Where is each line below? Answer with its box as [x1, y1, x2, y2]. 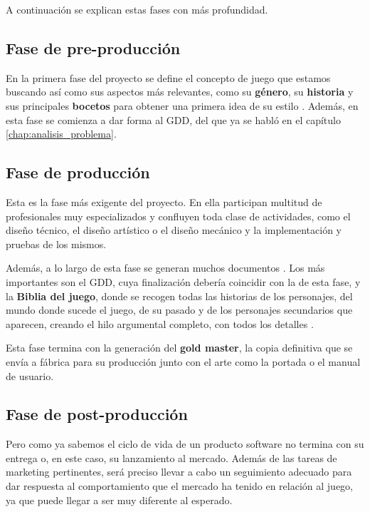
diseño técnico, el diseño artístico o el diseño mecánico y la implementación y [6, 222, 342, 237]
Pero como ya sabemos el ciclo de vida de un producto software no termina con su [6, 436, 364, 451]
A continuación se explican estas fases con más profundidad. [6, 2, 268, 16]
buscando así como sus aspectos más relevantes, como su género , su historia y [6, 84, 354, 99]
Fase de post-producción [6, 403, 188, 425]
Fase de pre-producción [6, 36, 181, 58]
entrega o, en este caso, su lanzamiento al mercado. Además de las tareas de [6, 450, 337, 465]
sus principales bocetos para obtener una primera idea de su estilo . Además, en [6, 98, 359, 113]
